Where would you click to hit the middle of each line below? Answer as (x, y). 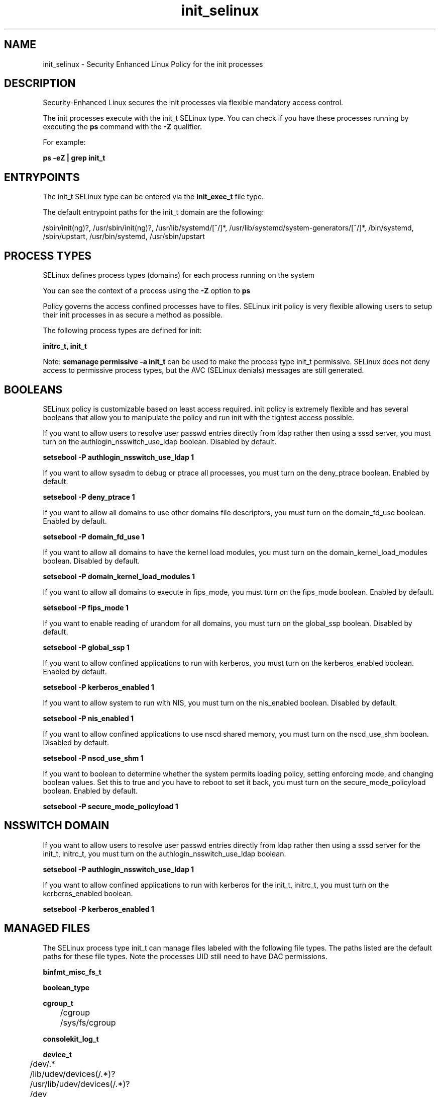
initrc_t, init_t (65, 346)
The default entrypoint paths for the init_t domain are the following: (153, 212)
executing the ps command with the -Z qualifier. (122, 127)
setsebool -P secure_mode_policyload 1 (111, 806)
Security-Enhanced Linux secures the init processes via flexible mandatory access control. (193, 103)
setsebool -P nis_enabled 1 (88, 718)
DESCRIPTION (40, 84)
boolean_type (66, 987)
